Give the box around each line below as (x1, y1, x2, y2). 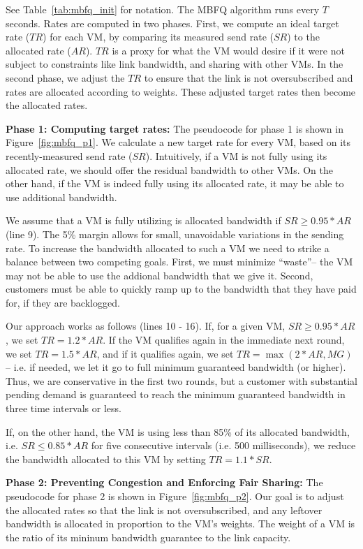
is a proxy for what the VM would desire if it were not (112, 43, 345, 57)
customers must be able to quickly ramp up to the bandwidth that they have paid (6, 281, 357, 296)
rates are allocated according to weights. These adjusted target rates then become (6, 84, 356, 98)
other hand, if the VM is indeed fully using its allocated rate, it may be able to (6, 176, 344, 191)
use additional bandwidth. (6, 189, 117, 204)
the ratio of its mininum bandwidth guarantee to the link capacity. (6, 529, 291, 544)
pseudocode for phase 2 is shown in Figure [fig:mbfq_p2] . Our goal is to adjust (6, 489, 344, 503)
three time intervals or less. (6, 401, 121, 416)
